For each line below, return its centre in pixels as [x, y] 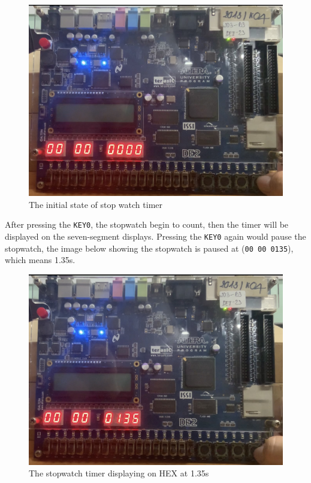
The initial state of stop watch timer [96, 204]
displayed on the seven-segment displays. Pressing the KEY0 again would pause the [155, 236]
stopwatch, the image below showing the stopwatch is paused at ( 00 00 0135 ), [149, 248]
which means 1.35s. [40, 260]
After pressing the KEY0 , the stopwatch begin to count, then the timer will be [147, 224]
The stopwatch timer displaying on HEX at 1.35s [119, 473]
